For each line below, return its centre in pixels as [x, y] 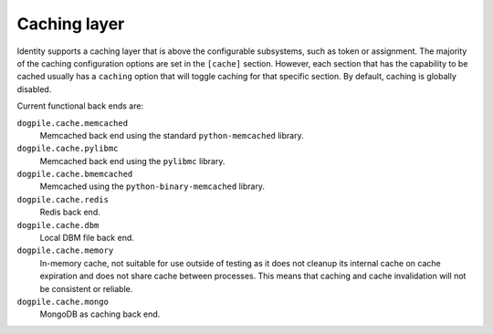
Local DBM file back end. [87, 238]
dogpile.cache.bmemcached [75, 174]
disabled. [34, 89]
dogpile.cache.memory [65, 250]
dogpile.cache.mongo [63, 302]
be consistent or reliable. [86, 288]
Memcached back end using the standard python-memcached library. [172, 135]
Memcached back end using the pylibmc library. [132, 161]
